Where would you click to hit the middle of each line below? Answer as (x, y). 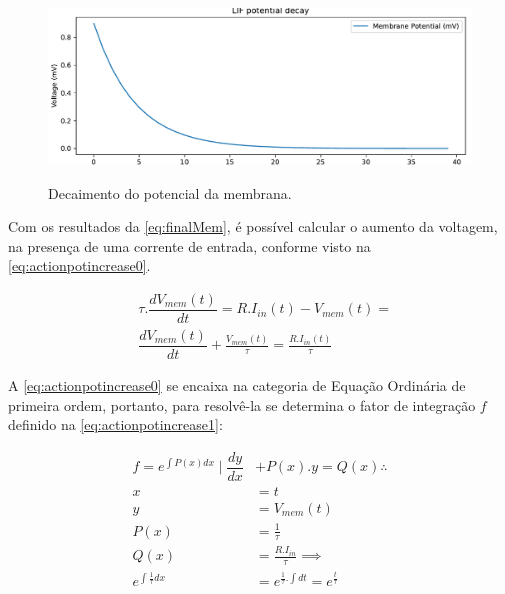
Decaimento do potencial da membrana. (170, 192)
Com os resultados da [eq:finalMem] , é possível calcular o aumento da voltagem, (253, 226)
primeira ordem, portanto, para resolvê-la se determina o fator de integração (242, 404)
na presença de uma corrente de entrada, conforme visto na (189, 245)
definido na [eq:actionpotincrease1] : (115, 424)
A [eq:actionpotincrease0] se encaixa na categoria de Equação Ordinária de (237, 385)
